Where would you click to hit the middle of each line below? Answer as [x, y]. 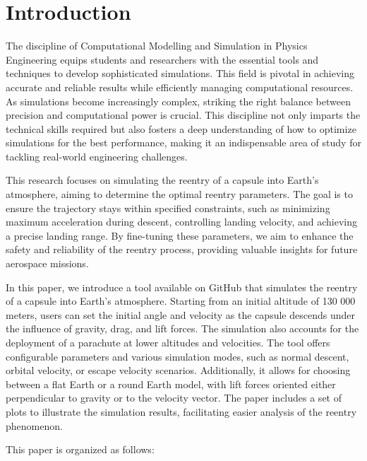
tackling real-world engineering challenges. [97, 156]
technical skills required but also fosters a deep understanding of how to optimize [181, 128]
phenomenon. [34, 425]
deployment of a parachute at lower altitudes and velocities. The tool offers [168, 342]
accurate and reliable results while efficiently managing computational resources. [180, 87]
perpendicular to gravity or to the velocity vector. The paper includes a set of [174, 398]
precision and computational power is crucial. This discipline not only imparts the [183, 115]
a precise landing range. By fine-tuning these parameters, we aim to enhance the [180, 235]
